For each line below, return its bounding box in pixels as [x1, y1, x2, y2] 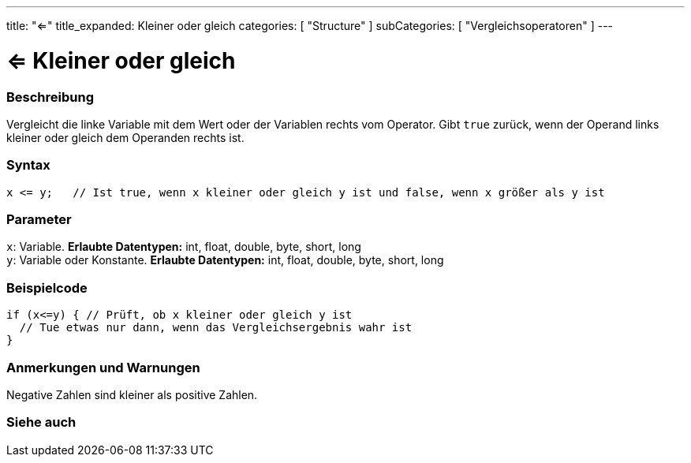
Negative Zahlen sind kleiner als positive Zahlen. [6, 387, 258, 401]
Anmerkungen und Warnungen [6, 359, 200, 375]
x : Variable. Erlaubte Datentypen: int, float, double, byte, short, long [6, 240, 361, 254]
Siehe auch [6, 414, 77, 431]
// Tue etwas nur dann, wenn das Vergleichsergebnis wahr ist [19, 321, 413, 334]
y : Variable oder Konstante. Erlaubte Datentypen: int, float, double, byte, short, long [6, 253, 444, 267]
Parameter [6, 211, 72, 227]
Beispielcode [6, 279, 88, 296]
